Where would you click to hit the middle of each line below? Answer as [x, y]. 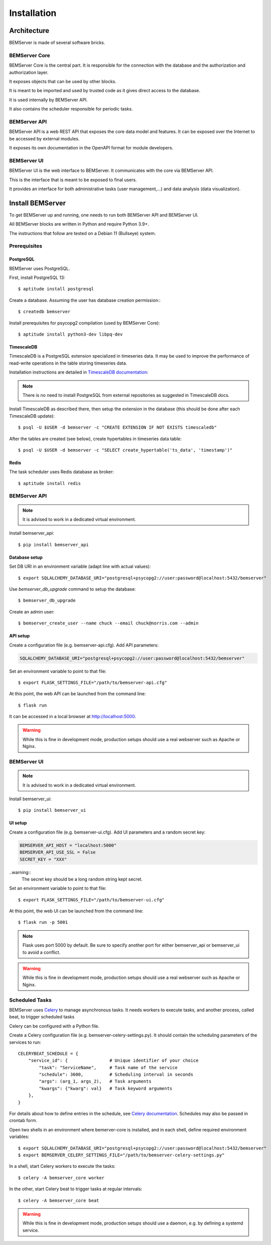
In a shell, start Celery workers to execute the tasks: [62, 1166]
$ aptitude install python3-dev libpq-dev [70, 334]
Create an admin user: [32, 612]
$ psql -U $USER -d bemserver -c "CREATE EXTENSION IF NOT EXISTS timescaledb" [117, 428]
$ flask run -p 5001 [43, 922]
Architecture [29, 31]
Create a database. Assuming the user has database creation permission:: [85, 300]
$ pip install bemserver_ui [52, 810]
